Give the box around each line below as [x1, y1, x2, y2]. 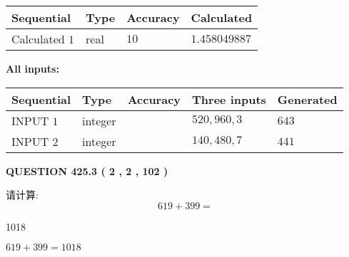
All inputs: [6, 61, 59, 75]
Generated [277, 90, 338, 107]
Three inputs [192, 90, 266, 107]
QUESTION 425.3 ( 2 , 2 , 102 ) [6, 163, 168, 178]
